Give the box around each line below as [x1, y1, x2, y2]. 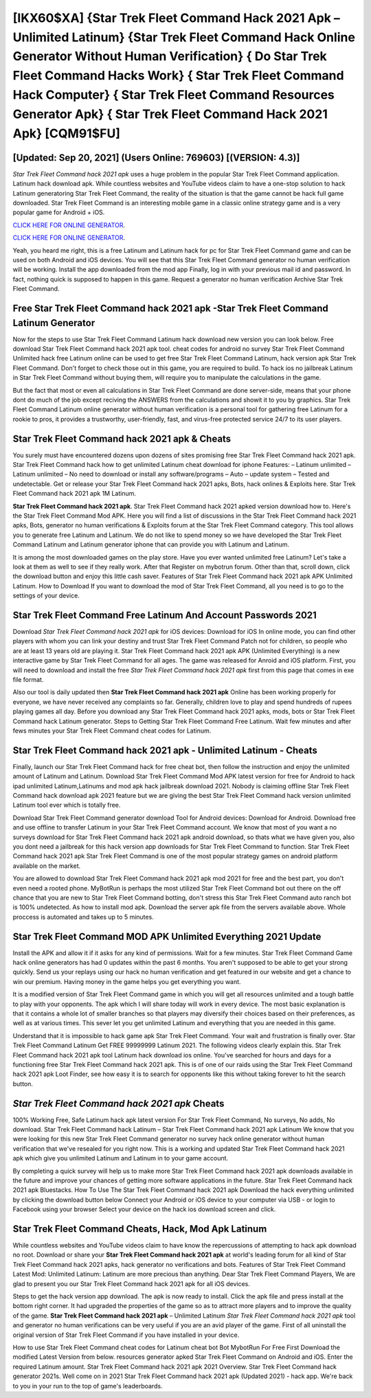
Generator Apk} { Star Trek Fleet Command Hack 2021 [12, 106, 328, 122]
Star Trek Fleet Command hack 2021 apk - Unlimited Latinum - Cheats [12, 744, 317, 756]
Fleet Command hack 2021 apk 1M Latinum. [12, 490, 137, 498]
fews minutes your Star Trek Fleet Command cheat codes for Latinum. [12, 726, 212, 735]
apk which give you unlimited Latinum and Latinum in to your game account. [12, 1154, 229, 1162]
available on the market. [12, 862, 81, 870]
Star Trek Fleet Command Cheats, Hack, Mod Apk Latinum [12, 1223, 267, 1235]
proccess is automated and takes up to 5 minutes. [12, 913, 154, 921]
